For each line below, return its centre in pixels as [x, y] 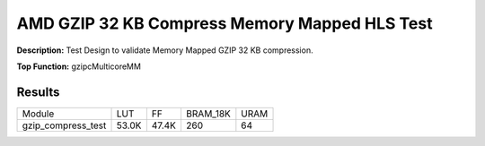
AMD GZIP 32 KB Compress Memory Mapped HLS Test [225, 23]
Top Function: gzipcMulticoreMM [79, 66]
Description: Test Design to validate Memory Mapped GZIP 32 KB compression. [165, 50]
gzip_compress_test [64, 125]
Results [38, 92]
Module [38, 114]
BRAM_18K [208, 114]
